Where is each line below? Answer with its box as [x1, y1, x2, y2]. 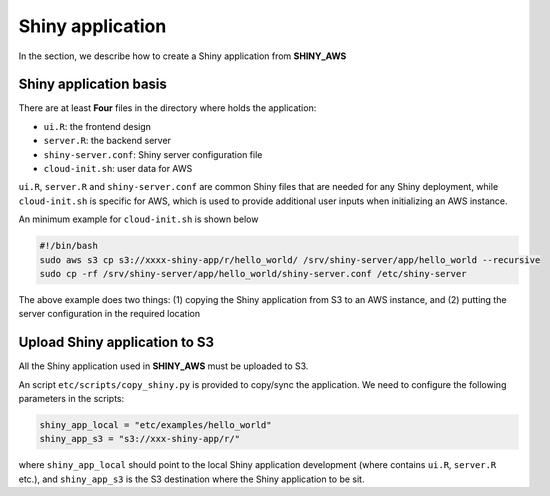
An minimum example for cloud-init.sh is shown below [18, 213, 259, 225]
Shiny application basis [18, 76, 167, 93]
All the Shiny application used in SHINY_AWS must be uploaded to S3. [18, 360, 309, 372]
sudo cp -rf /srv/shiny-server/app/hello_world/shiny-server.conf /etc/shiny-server [39, 268, 467, 279]
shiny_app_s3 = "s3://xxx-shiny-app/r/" [39, 433, 240, 445]
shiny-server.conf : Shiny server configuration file [43, 148, 263, 160]
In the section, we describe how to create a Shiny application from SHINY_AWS [18, 50, 347, 62]
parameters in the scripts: [18, 393, 125, 405]
